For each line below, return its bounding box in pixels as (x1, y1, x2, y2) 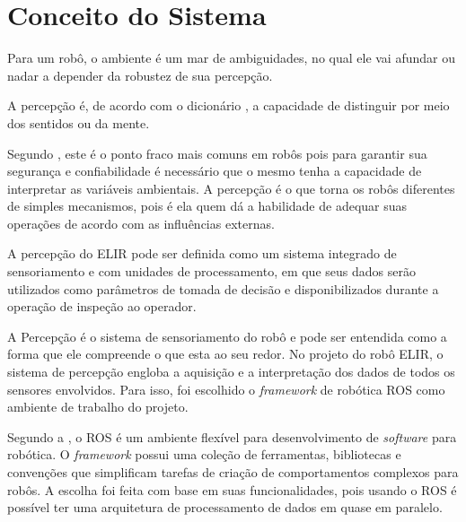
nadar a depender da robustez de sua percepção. (7, 65, 273, 84)
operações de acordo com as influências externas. (7, 213, 275, 232)
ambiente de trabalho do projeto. (7, 397, 189, 416)
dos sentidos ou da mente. (7, 113, 150, 132)
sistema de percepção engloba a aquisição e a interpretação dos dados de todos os (7, 362, 455, 381)
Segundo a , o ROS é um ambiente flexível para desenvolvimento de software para (7, 427, 457, 446)
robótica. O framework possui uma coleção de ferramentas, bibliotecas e (7, 445, 401, 464)
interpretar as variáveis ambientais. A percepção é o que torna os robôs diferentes (7, 178, 455, 197)
